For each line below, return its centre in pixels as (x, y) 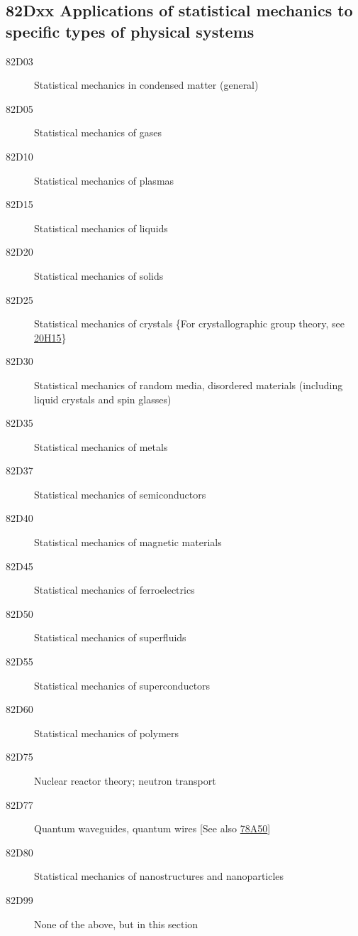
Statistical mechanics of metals (101, 446)
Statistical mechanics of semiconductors (120, 494)
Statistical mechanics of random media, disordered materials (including (189, 385)
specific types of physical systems (130, 31)
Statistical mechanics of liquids (101, 228)
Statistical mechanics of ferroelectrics (114, 590)
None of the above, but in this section (116, 924)
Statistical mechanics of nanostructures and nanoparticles (159, 876)
